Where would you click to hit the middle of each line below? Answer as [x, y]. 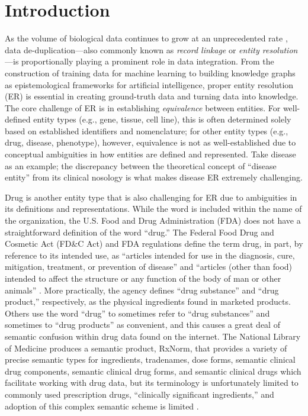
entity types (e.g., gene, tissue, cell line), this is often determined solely [162, 119]
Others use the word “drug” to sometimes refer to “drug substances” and [137, 313]
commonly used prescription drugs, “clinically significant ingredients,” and [139, 394]
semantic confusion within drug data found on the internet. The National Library [153, 336]
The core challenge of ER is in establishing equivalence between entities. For [143, 107]
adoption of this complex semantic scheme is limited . [102, 406]
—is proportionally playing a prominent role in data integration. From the [139, 61]
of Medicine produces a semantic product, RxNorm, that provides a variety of [146, 348]
